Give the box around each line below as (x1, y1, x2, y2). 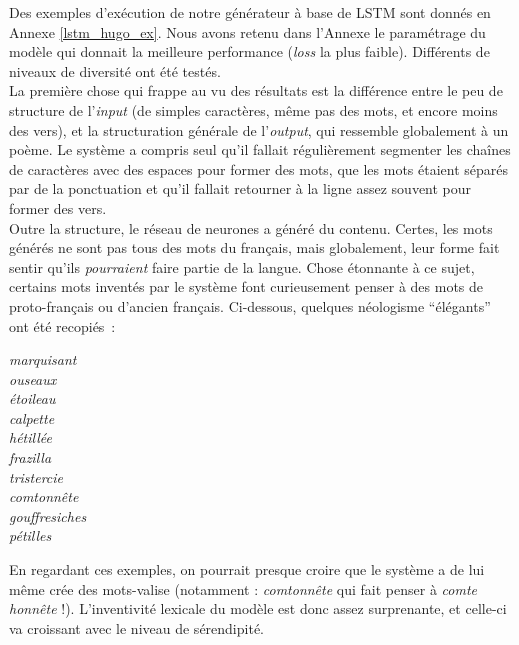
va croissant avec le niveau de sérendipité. (9, 617, 264, 638)
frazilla (9, 447, 52, 468)
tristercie (9, 466, 64, 487)
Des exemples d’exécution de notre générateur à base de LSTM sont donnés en (9, 2, 491, 22)
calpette (9, 407, 55, 428)
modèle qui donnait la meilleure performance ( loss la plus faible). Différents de (9, 41, 490, 62)
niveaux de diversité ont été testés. (9, 60, 221, 81)
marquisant (9, 349, 77, 370)
